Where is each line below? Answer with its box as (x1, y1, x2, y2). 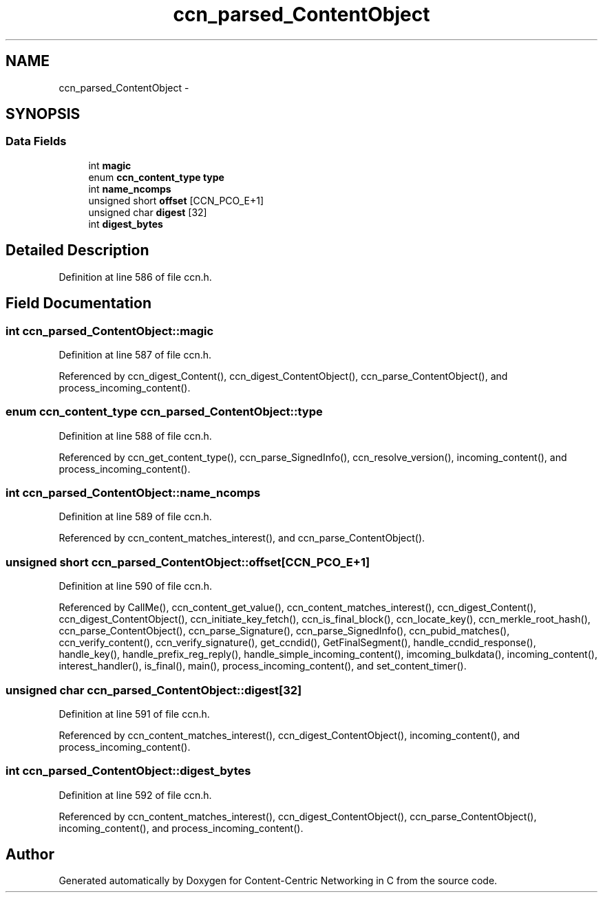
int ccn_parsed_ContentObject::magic (6, 323, 214, 338)
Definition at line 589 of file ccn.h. (59, 511, 212, 523)
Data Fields (6, 134, 67, 149)
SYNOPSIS (6, 105, 81, 123)
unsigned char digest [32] (88, 206, 207, 218)
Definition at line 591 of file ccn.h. (59, 707, 210, 720)
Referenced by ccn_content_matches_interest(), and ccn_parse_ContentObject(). (59, 532, 425, 544)
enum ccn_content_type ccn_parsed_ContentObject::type (6, 405, 323, 419)
